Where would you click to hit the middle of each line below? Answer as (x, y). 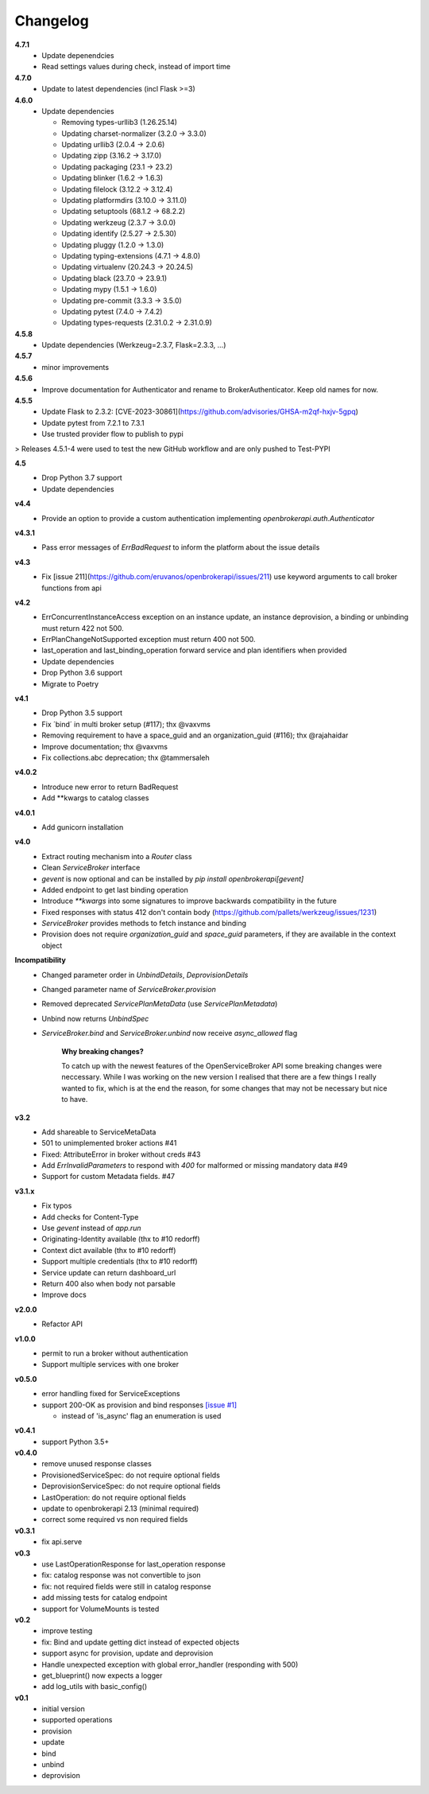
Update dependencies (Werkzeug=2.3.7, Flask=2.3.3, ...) (134, 345)
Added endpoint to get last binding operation (115, 889)
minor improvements (75, 367)
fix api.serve (62, 1542)
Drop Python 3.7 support (82, 478)
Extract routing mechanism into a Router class (117, 856)
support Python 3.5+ (75, 1442)
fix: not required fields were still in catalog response (126, 1586)
